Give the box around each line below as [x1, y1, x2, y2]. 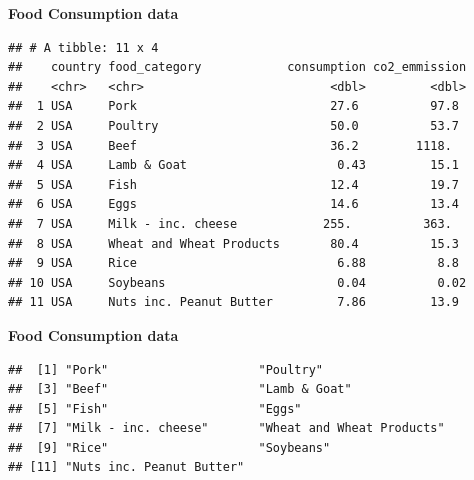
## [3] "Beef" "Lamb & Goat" [8, 382, 352, 397]
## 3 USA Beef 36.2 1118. [8, 138, 452, 153]
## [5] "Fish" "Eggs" [8, 401, 302, 416]
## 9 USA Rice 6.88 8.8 [8, 256, 460, 271]
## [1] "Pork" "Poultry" [8, 362, 323, 377]
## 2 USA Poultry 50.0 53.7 [8, 118, 460, 133]
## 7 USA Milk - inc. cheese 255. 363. [8, 216, 452, 231]
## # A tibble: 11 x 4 [8, 40, 159, 55]
